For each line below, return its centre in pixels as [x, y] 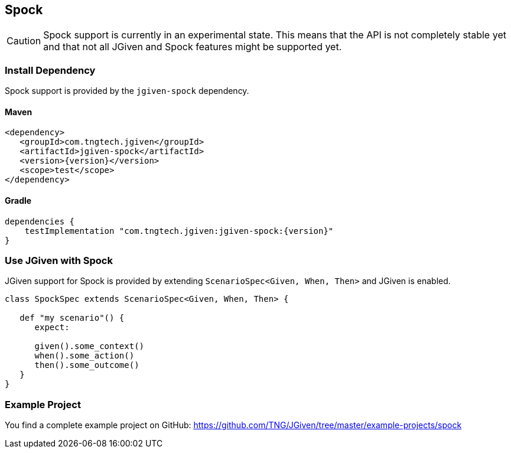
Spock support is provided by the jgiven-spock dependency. [127, 91]
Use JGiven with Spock [59, 260]
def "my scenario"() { [72, 318]
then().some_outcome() [87, 365]
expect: [52, 327]
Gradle [18, 201]
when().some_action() [84, 356]
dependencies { [40, 221]
